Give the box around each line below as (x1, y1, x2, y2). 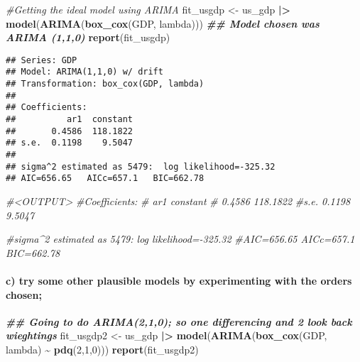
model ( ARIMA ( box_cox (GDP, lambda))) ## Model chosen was (6, 16, 320, 31)
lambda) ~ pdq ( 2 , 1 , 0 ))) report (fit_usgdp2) (6, 341, 199, 356)
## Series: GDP (6, 55, 77, 65)
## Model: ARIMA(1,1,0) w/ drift (6, 67, 163, 77)
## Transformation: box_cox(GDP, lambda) (6, 79, 204, 89)
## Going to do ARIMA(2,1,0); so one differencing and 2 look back (6, 314, 352, 329)
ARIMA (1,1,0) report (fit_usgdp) (6, 30, 170, 45)
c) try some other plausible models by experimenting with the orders (6, 273, 352, 287)
